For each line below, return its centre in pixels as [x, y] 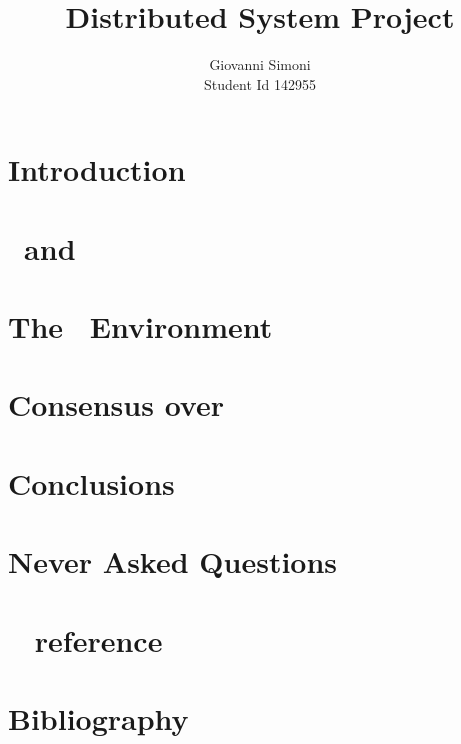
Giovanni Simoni [260, 64]
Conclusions [91, 482]
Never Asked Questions [173, 561]
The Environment [140, 326]
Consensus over [116, 404]
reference [98, 639]
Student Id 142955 [259, 83]
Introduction [97, 169]
